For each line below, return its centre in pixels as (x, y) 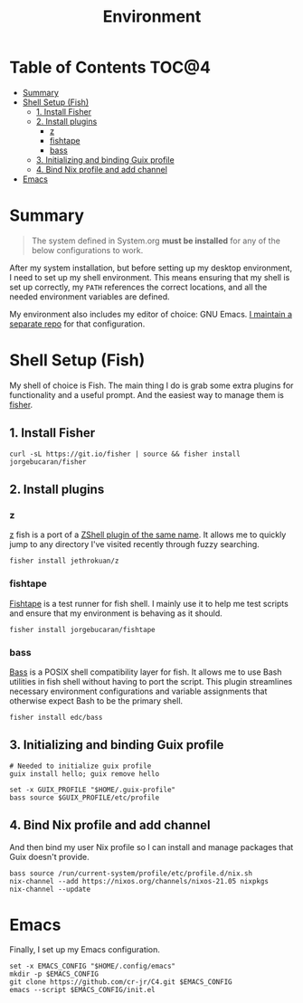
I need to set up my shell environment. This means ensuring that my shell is (150, 277)
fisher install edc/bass (56, 717)
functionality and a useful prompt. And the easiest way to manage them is (147, 394)
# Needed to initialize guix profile (80, 766)
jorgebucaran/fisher (48, 462)
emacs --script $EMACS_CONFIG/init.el (82, 990)
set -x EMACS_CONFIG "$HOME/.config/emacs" (93, 966)
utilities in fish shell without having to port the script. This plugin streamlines (151, 681)
